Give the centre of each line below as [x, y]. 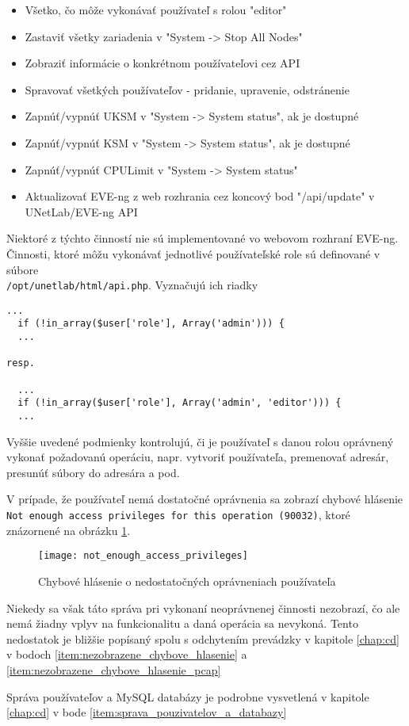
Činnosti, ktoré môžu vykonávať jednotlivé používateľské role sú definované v [193, 253]
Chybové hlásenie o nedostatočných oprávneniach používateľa [187, 581]
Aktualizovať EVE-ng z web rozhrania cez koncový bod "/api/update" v [200, 196]
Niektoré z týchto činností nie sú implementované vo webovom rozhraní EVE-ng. [203, 238]
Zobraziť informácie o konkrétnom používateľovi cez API [162, 63]
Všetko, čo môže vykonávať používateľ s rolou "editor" [156, 10]
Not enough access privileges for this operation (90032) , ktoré [178, 515]
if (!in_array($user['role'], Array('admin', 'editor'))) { [180, 403]
